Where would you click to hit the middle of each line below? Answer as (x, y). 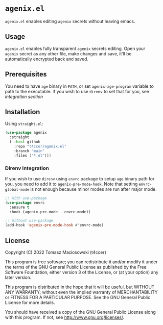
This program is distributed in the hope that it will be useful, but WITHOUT (80, 287)
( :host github (25, 142)
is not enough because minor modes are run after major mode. (93, 189)
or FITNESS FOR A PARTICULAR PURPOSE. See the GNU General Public (78, 297)
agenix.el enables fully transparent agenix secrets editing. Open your (75, 49)
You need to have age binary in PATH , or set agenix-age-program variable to (80, 86)
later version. (18, 277)
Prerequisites (26, 74)
